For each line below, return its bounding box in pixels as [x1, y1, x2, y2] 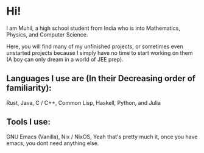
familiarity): [6, 83, 52, 93]
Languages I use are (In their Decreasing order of [6, 73, 196, 84]
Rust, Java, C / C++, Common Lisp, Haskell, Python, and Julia [6, 99, 161, 106]
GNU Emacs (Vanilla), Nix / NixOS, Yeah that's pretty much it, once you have [6, 133, 198, 140]
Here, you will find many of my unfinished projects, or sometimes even [6, 43, 184, 50]
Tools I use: [6, 117, 51, 127]
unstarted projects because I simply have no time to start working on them [6, 49, 193, 56]
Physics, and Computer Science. [6, 30, 88, 38]
